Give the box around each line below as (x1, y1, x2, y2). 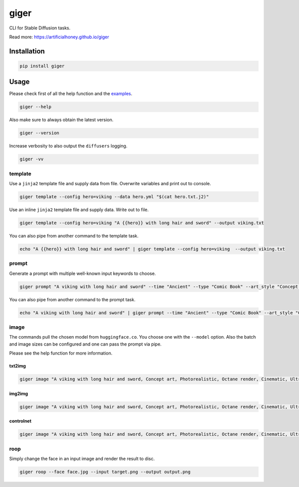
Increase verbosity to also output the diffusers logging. (9, 143, 128, 149)
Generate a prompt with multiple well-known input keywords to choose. (9, 270, 156, 276)
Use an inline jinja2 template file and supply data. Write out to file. (9, 207, 149, 213)
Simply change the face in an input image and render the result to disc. (9, 456, 155, 462)
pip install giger (19, 63, 65, 69)
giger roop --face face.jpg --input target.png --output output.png (19, 469, 191, 475)
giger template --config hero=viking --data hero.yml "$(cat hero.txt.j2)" (19, 194, 209, 200)
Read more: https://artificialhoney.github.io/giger (9, 34, 110, 40)
